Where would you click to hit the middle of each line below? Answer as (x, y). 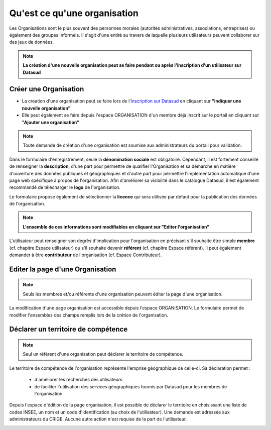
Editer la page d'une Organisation (63, 269)
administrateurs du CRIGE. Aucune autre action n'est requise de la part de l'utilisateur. (98, 419)
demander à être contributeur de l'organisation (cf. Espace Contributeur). (86, 255)
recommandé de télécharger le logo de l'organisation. (65, 187)
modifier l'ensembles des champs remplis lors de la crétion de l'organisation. (89, 315)
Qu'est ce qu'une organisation (74, 13)
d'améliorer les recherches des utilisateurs (78, 380)
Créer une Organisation (47, 89)
